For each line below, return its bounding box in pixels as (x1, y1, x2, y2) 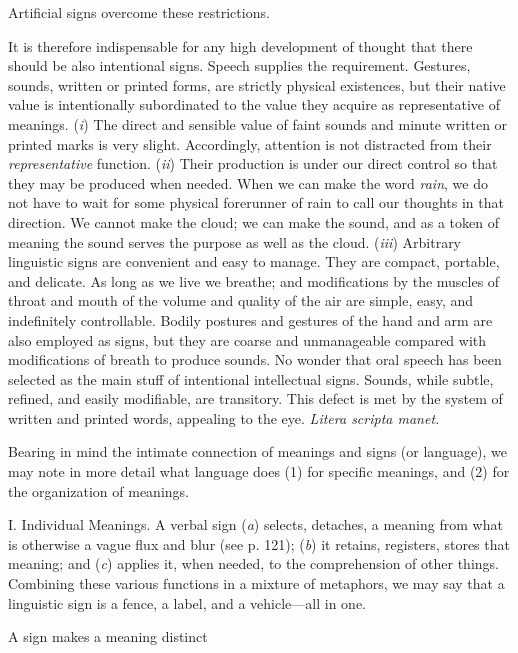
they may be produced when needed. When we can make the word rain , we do (8, 172, 488, 193)
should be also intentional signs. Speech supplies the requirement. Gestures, (8, 55, 471, 76)
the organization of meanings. (8, 480, 189, 501)
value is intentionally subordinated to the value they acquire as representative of (8, 94, 501, 115)
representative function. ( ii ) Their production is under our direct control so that (8, 153, 498, 174)
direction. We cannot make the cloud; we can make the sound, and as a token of (8, 211, 499, 232)
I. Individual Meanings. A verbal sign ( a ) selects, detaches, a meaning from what (8, 514, 503, 535)
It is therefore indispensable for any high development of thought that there (8, 35, 473, 56)
